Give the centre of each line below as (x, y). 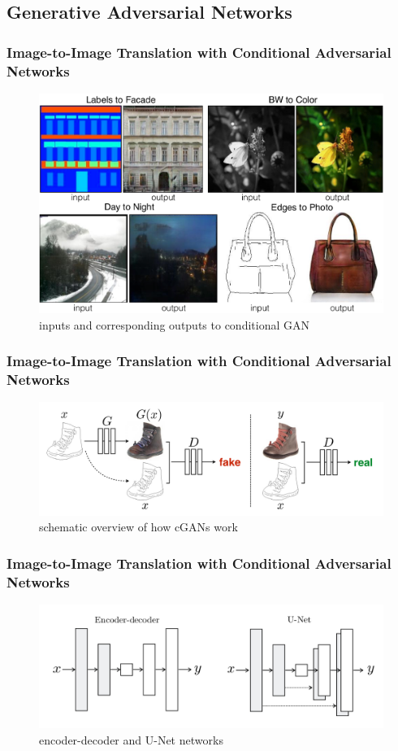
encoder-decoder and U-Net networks (131, 739)
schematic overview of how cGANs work (138, 527)
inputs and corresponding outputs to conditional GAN (174, 324)
